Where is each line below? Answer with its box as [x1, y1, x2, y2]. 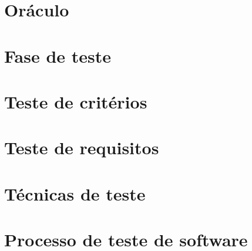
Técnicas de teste [4, 181, 146, 205]
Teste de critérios [4, 89, 147, 113]
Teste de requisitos [4, 135, 159, 160]
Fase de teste [4, 43, 112, 67]
